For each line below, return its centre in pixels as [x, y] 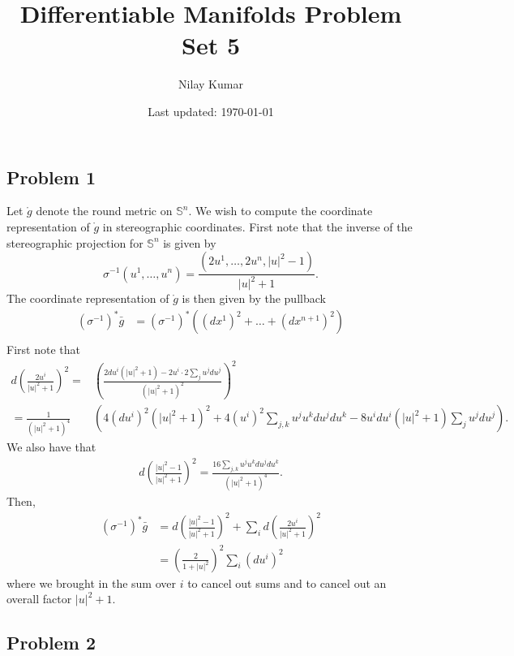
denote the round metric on [104, 211]
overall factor [39, 599]
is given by [190, 242]
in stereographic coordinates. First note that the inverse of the [257, 226]
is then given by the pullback [254, 298]
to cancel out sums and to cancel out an [287, 583]
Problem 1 [51, 177]
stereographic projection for [75, 242]
